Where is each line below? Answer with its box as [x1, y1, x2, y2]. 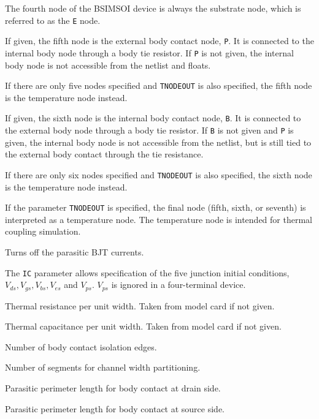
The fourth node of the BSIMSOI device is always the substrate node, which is [5, 2, 301, 14]
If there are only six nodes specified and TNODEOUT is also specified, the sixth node [5, 168, 312, 181]
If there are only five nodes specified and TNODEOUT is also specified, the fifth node [5, 79, 312, 92]
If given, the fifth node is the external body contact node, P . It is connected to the [5, 34, 314, 47]
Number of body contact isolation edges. [5, 340, 157, 353]
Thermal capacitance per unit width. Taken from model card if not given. [5, 320, 282, 333]
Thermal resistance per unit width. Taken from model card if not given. [5, 299, 275, 312]
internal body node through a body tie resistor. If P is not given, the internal [5, 46, 294, 59]
